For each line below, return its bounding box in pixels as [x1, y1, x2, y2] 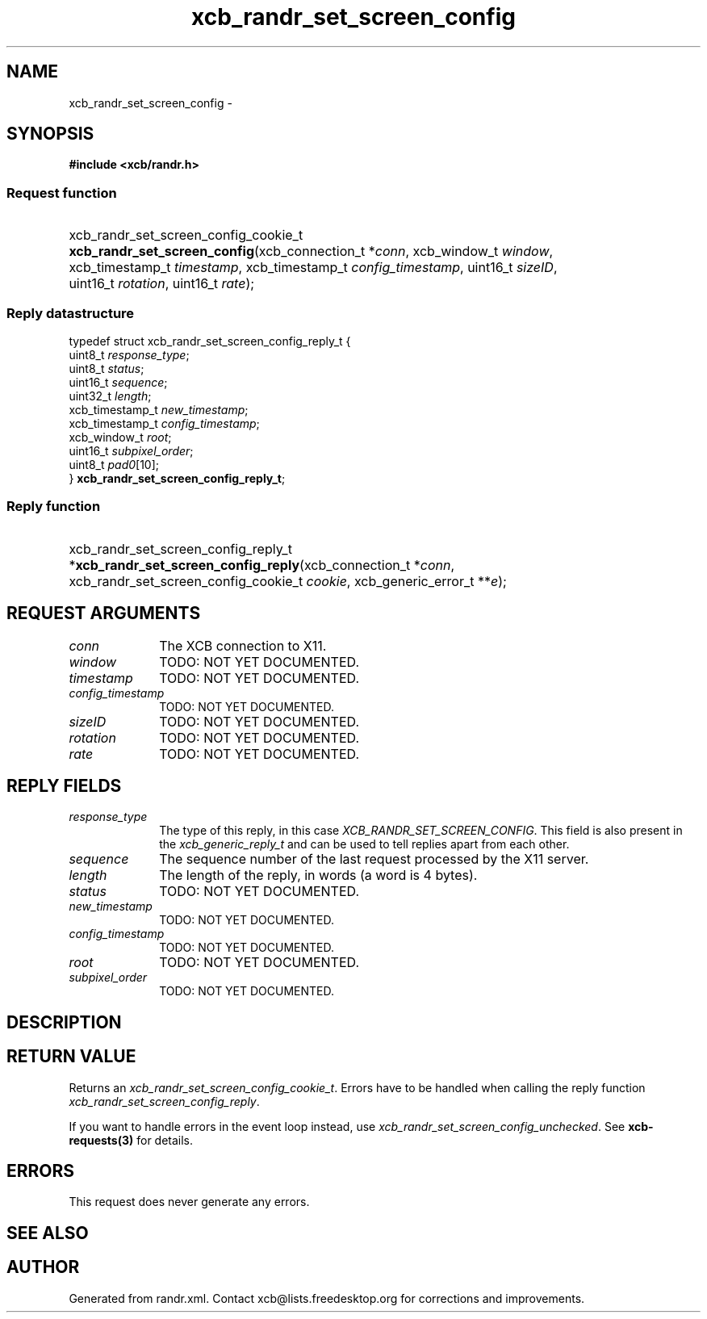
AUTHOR [6, 1257, 80, 1278]
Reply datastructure [6, 304, 135, 321]
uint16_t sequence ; [69, 375, 168, 389]
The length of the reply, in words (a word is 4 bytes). [159, 867, 478, 884]
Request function [6, 184, 117, 201]
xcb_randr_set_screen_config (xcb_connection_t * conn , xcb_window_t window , [69, 243, 554, 260]
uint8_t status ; [69, 361, 144, 375]
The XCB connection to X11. [159, 637, 327, 654]
